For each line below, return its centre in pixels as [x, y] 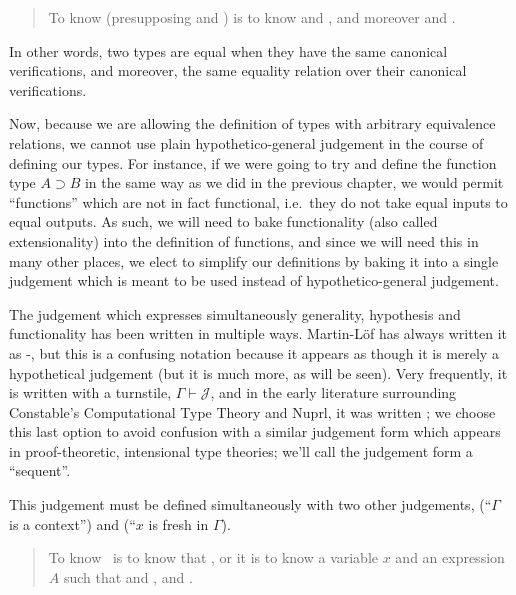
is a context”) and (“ [72, 523]
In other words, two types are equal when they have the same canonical [228, 50]
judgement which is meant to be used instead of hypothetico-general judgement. [254, 280]
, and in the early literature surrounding [333, 392]
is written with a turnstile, [90, 392]
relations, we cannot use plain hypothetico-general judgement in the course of [246, 142]
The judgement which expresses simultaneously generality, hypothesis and [235, 313]
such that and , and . [128, 576]
